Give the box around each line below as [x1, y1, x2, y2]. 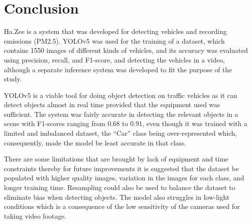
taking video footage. [4, 210, 67, 221]
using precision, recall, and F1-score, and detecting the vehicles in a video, [4, 54, 225, 64]
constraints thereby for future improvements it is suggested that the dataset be [4, 163, 239, 173]
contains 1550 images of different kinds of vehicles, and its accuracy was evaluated [4, 45, 248, 55]
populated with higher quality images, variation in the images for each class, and [4, 173, 244, 183]
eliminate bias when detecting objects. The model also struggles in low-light [4, 192, 230, 202]
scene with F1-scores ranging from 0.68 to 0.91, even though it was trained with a [4, 118, 248, 128]
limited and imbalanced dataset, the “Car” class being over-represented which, [4, 128, 237, 138]
